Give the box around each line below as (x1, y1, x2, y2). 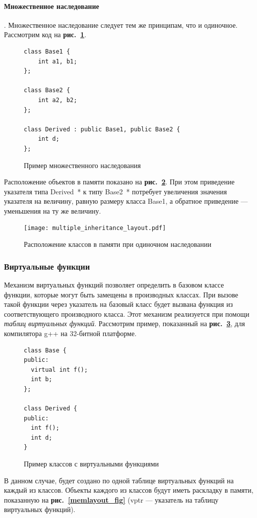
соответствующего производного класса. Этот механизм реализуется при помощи (4, 308, 250, 319)
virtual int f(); (31, 366, 88, 373)
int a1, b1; (38, 58, 77, 65)
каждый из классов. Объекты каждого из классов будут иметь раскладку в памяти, (4, 485, 254, 495)
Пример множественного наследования (24, 160, 141, 170)
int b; (31, 376, 53, 383)
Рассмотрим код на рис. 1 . (4, 29, 86, 40)
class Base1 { (24, 48, 70, 55)
